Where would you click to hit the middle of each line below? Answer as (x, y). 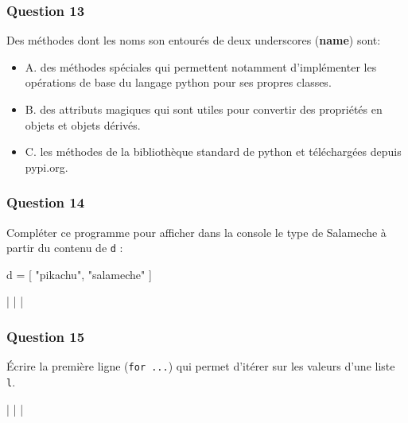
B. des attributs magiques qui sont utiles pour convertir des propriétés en (204, 109)
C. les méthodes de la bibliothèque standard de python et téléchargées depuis (213, 151)
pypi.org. (47, 167)
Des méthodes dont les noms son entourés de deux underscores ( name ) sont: (194, 40)
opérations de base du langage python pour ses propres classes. (178, 82)
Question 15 (46, 336)
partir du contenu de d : (65, 248)
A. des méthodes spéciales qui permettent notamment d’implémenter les (201, 66)
